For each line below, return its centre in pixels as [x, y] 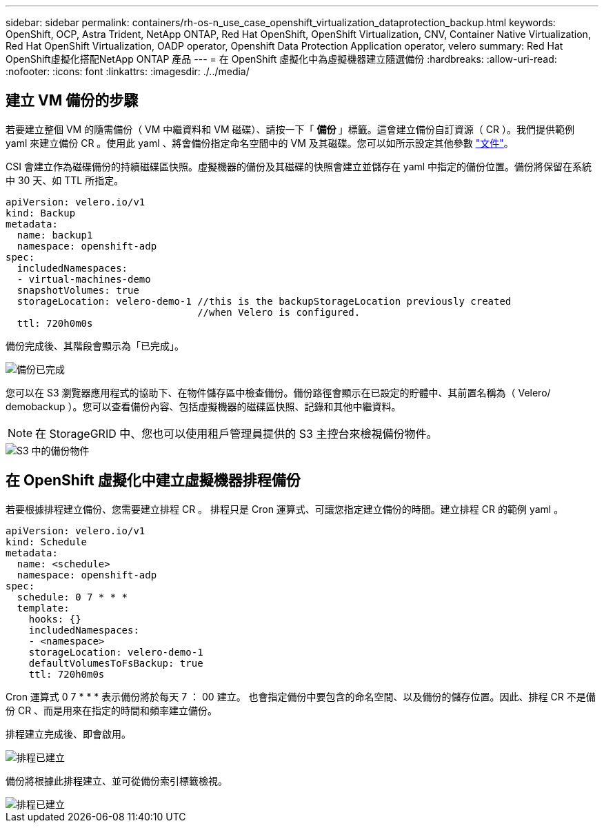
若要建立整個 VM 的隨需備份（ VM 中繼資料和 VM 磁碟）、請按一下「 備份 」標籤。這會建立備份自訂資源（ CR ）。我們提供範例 [290, 129]
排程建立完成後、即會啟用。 [68, 734]
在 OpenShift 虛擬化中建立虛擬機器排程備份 [153, 481]
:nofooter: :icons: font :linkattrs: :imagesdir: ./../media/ [128, 71]
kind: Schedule [47, 542]
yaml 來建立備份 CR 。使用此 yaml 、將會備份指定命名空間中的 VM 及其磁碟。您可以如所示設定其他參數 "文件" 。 [260, 143]
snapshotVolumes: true [78, 290]
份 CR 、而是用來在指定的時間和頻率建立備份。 [112, 710]
